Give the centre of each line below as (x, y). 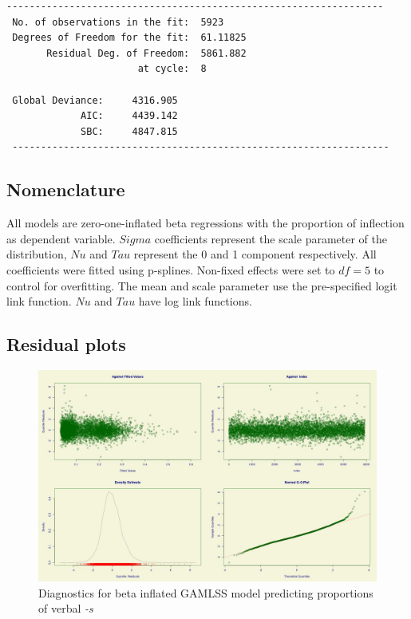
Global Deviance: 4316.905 (95, 100)
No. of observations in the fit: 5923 (118, 22)
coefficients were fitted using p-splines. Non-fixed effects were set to (171, 269)
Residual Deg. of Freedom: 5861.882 (146, 53)
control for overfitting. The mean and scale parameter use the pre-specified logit (202, 285)
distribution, (37, 254)
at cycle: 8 (172, 69)
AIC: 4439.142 (129, 116)
